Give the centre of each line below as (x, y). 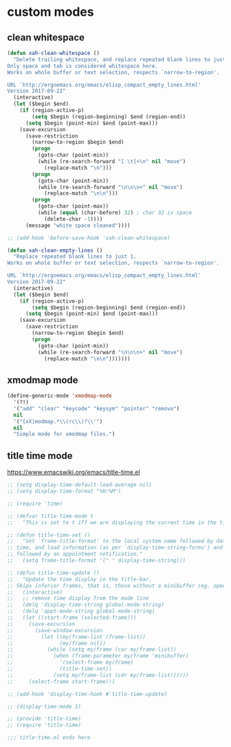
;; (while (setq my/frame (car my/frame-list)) (92, 650)
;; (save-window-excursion (55, 630)
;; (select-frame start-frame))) (61, 682)
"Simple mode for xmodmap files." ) (64, 434)
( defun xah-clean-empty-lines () (55, 250)
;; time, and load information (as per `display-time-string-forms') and (115, 548)
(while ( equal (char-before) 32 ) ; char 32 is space (115, 213)
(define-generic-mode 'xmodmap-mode (59, 396)
